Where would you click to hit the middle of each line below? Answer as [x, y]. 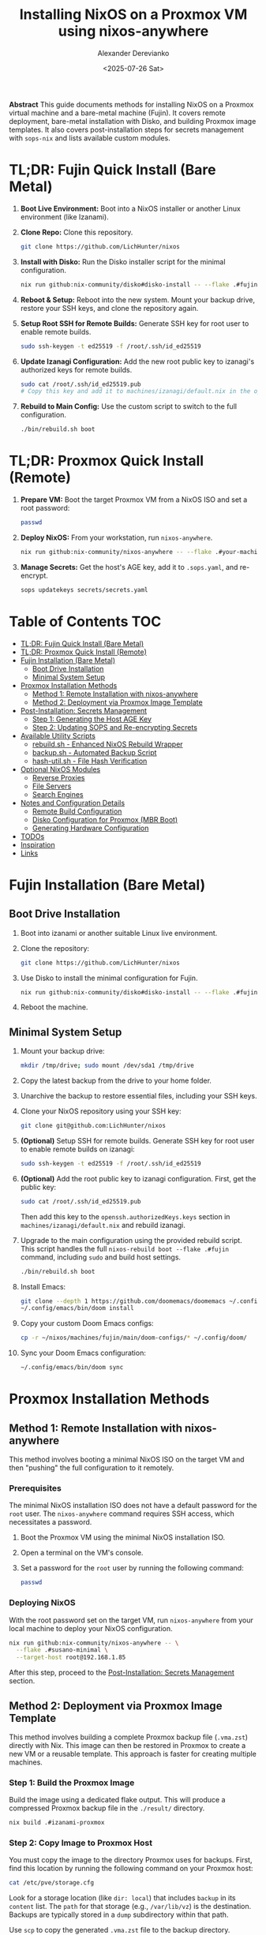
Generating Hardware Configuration [90, 828]
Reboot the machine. [54, 1007]
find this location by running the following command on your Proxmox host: [131, 1869]
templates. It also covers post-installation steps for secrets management [126, 129]
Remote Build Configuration [77, 811]
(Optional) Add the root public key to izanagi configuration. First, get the [138, 1178]
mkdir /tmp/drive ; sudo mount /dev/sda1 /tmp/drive [107, 1066]
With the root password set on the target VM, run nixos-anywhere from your [131, 1620]
